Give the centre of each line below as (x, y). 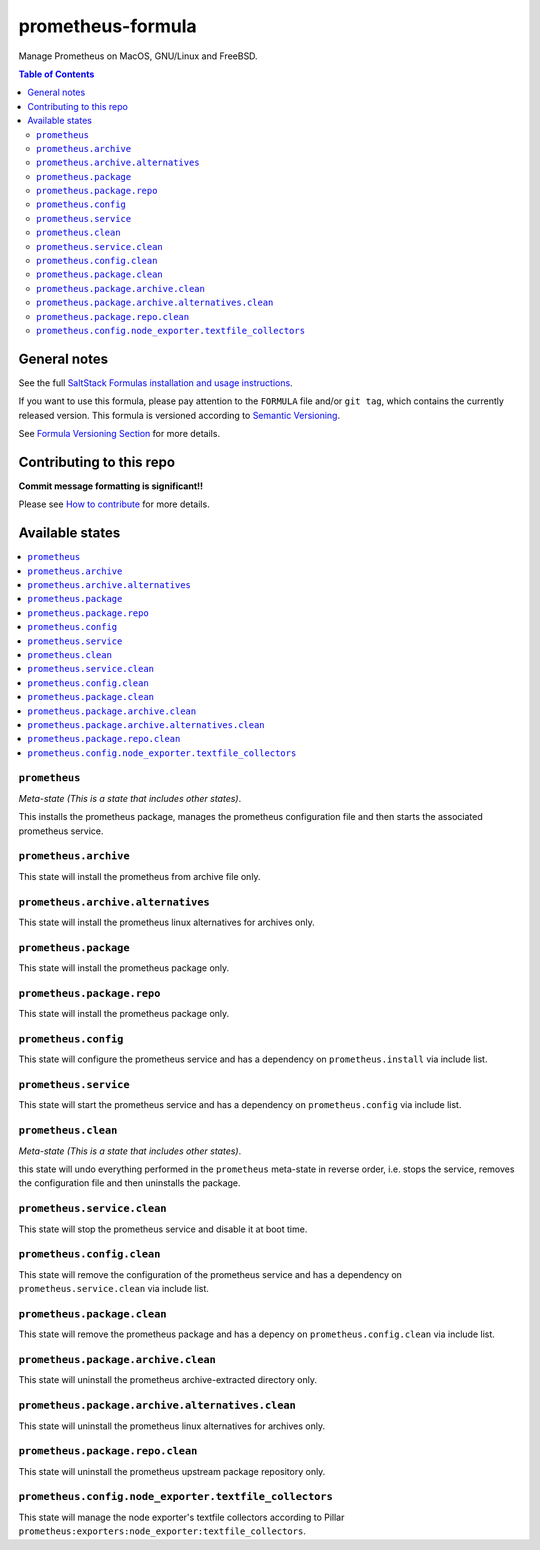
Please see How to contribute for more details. (114, 504)
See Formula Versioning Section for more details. (119, 434)
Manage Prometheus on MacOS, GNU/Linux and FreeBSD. (138, 56)
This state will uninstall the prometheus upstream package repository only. (172, 1471)
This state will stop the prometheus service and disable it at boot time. (163, 1229)
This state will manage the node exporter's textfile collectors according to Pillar (181, 1517)
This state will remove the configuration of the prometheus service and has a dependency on (210, 1274)
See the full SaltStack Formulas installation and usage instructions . (156, 382)
